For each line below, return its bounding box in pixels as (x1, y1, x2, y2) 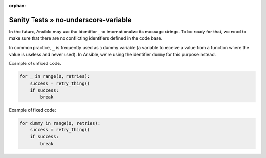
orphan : (9, 3, 26, 8)
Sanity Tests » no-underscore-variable (9, 15, 132, 24)
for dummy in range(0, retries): (19, 120, 100, 126)
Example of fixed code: (9, 107, 56, 113)
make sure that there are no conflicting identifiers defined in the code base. (9, 35, 163, 41)
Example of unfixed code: (9, 61, 62, 66)
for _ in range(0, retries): (19, 74, 90, 79)
